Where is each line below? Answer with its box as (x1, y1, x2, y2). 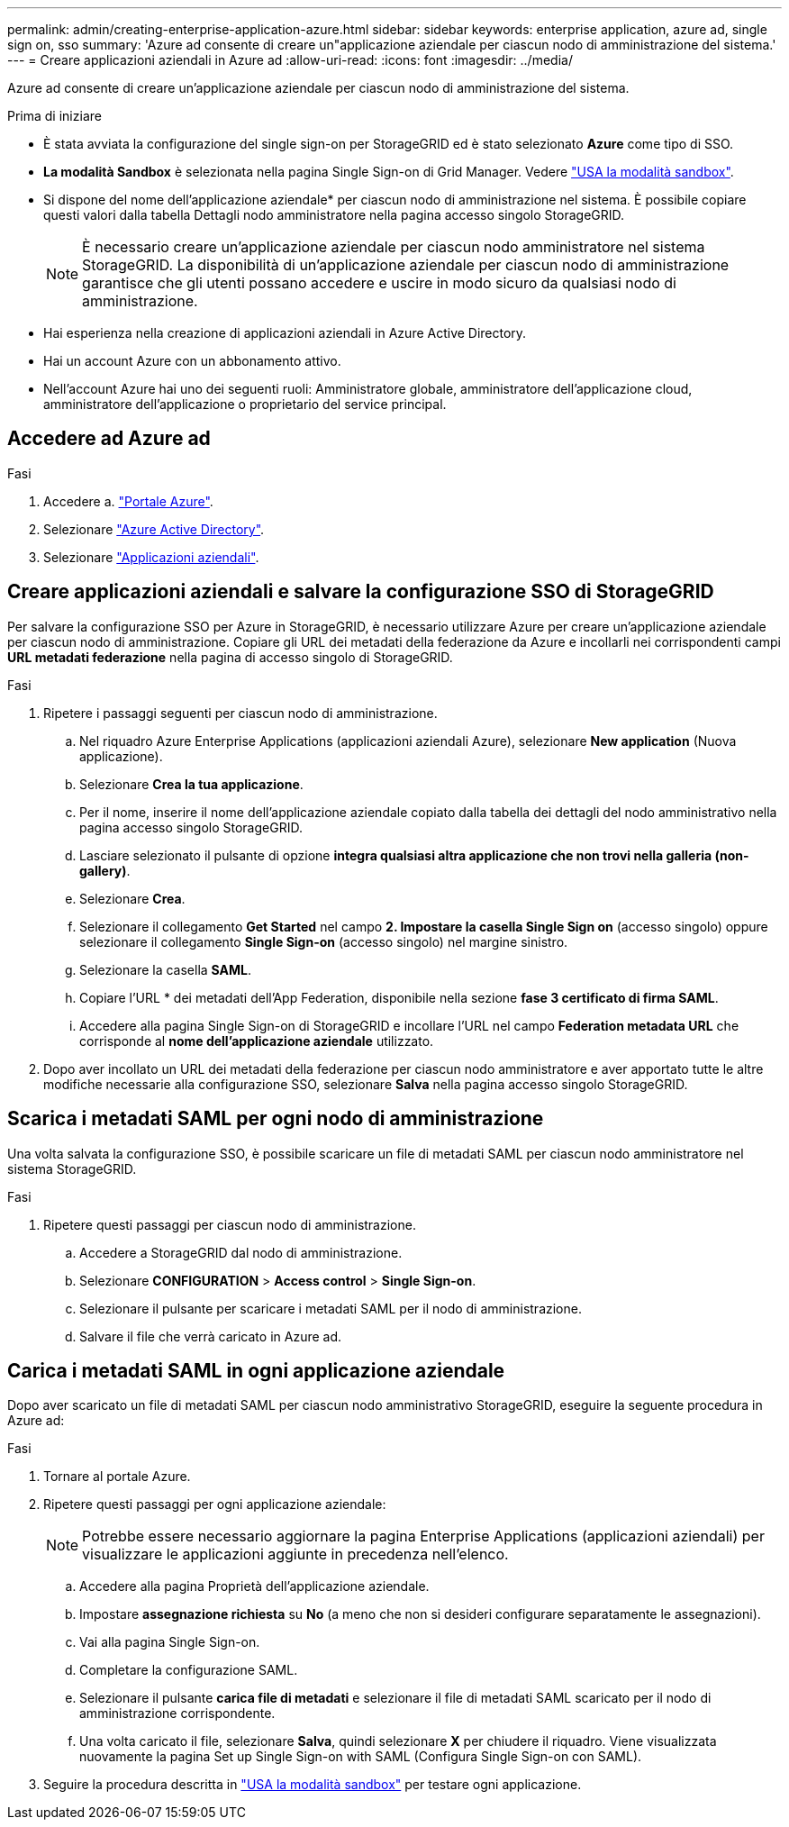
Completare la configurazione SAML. (79, 1662, 298, 1678)
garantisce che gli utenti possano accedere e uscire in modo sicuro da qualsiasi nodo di (82, 274, 676, 292)
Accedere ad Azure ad (7, 427, 211, 450)
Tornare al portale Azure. (43, 1468, 191, 1485)
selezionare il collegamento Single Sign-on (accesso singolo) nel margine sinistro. (79, 933, 568, 950)
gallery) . (79, 862, 131, 878)
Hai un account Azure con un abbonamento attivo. (43, 353, 341, 368)
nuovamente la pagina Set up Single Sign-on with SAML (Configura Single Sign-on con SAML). (79, 1749, 642, 1765)
